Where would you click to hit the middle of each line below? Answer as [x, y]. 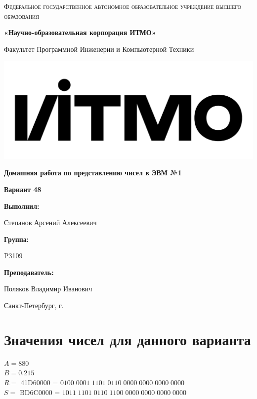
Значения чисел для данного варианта [128, 339]
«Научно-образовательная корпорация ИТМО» [80, 32]
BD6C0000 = [40, 392]
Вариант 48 [23, 189]
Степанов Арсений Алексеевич [50, 222]
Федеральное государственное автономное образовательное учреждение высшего [123, 6]
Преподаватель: [29, 272]
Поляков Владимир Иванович [48, 289]
